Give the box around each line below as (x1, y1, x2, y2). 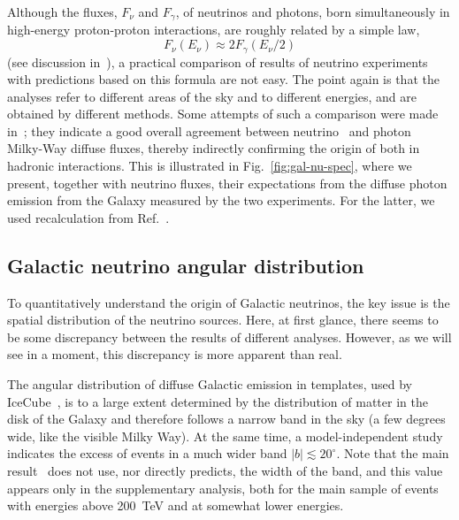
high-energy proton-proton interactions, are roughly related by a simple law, (7, 20, 420, 39)
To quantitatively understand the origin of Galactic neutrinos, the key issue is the (7, 293, 450, 311)
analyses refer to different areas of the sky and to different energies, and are (7, 87, 417, 105)
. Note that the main (336, 444, 449, 463)
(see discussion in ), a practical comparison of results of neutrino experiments (7, 52, 428, 71)
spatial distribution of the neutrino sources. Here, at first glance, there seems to (7, 310, 439, 329)
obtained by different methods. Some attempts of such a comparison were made (7, 104, 439, 123)
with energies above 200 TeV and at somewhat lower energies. (7, 496, 344, 515)
